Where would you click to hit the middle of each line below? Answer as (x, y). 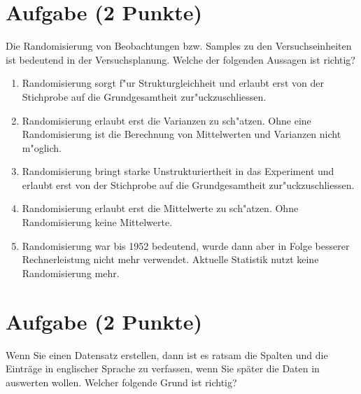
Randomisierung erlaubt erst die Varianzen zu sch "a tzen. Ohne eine (167, 120)
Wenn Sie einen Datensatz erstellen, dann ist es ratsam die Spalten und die (167, 354)
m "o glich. (42, 147)
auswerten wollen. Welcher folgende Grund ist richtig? (121, 382)
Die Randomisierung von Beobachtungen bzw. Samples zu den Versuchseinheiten (179, 46)
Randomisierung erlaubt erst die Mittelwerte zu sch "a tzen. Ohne (160, 208)
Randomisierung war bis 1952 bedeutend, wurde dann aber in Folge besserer (186, 245)
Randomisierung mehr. (71, 273)
